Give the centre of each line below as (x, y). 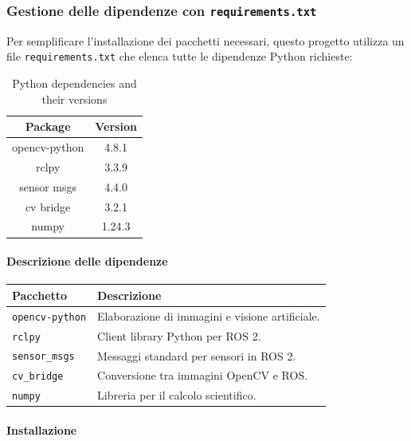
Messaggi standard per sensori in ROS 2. (197, 355)
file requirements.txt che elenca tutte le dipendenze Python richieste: (180, 56)
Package (48, 126)
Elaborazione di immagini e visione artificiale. (209, 315)
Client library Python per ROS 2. (179, 335)
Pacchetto (40, 295)
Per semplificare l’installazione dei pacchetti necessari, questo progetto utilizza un (205, 40)
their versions (74, 98)
